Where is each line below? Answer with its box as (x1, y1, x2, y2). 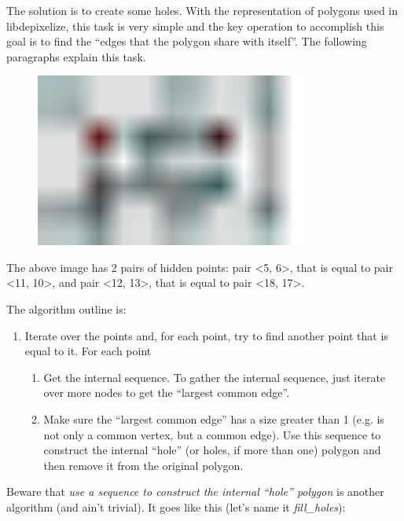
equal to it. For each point (24, 343, 152, 359)
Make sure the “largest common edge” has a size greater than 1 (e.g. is (43, 410, 384, 427)
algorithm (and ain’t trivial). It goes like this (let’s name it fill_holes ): (6, 498, 346, 515)
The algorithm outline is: (6, 301, 127, 317)
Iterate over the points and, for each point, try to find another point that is (24, 327, 388, 343)
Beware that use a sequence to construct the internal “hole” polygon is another (6, 483, 384, 500)
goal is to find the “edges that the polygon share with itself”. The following (6, 33, 367, 50)
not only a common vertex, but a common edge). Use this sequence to (43, 426, 381, 442)
